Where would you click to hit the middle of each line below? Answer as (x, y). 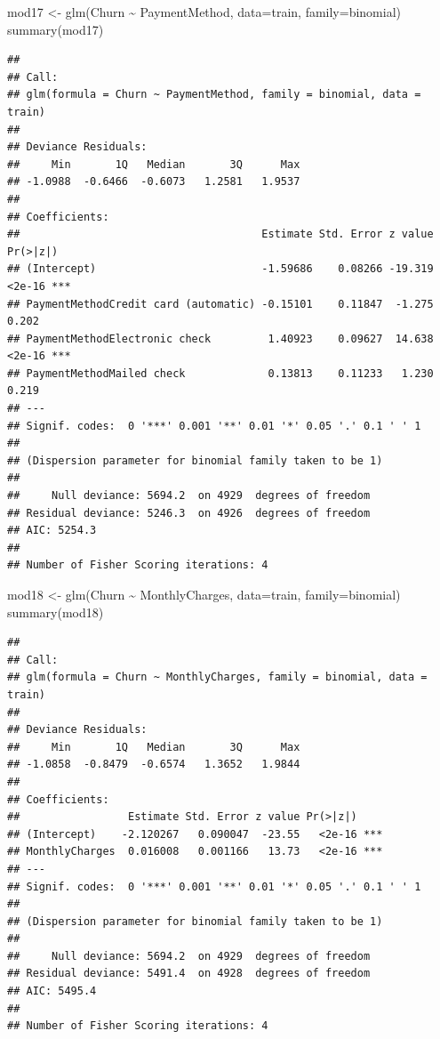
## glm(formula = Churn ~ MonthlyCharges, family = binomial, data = (217, 677)
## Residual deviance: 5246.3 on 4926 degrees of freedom (189, 513)
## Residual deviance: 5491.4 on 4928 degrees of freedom (189, 974)
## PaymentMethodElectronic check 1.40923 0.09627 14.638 (220, 338)
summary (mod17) (56, 29)
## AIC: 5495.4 (52, 991)
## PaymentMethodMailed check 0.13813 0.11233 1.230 (220, 373)
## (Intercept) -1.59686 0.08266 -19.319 (220, 269)
